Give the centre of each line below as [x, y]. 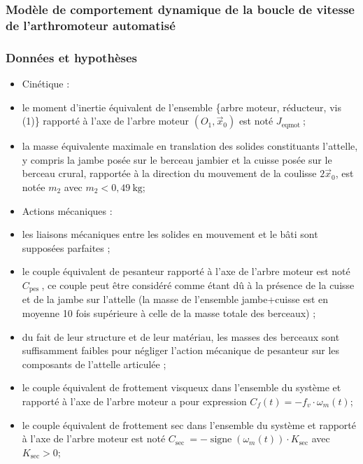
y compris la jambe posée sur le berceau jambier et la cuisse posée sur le [177, 159]
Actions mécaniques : [67, 210]
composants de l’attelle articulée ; [94, 364]
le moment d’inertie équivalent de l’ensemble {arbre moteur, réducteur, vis [181, 107]
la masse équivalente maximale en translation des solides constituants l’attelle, [190, 146]
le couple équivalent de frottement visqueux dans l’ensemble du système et [181, 387]
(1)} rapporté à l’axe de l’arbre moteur [106, 121]
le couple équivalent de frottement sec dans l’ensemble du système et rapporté [189, 424]
